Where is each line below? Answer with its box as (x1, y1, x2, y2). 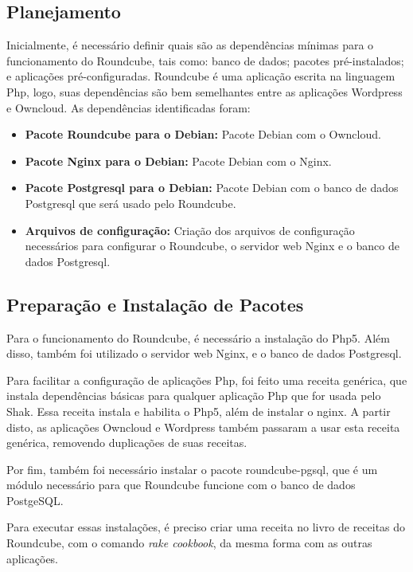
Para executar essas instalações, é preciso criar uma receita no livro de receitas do (6, 519, 406, 535)
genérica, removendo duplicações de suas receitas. (6, 434, 247, 451)
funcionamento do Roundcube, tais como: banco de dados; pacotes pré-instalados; (6, 52, 404, 69)
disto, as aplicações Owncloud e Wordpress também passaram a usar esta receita (6, 418, 400, 435)
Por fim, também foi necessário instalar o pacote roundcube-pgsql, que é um (6, 460, 378, 477)
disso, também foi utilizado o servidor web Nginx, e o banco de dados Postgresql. (6, 345, 402, 362)
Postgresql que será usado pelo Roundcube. (25, 194, 236, 211)
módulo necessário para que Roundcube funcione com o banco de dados (6, 476, 356, 493)
